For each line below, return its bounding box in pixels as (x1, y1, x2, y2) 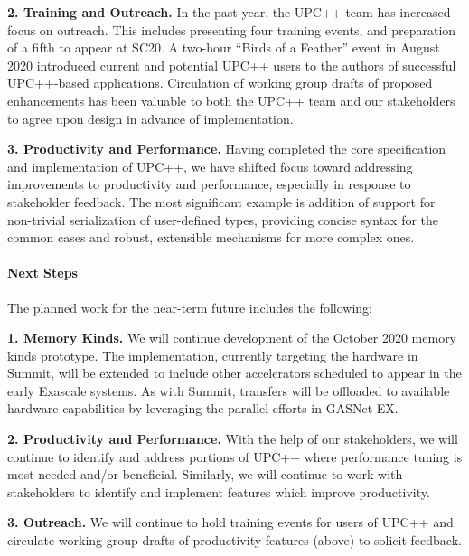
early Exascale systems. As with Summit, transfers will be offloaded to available (7, 381, 450, 400)
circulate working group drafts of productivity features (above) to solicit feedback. (7, 531, 462, 550)
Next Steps (7, 263, 78, 282)
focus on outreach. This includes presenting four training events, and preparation (7, 20, 456, 39)
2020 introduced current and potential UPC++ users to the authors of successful (7, 55, 456, 74)
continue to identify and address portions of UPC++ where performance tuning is (7, 447, 463, 466)
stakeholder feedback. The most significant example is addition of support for (7, 192, 436, 211)
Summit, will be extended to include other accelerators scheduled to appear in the (7, 363, 462, 382)
